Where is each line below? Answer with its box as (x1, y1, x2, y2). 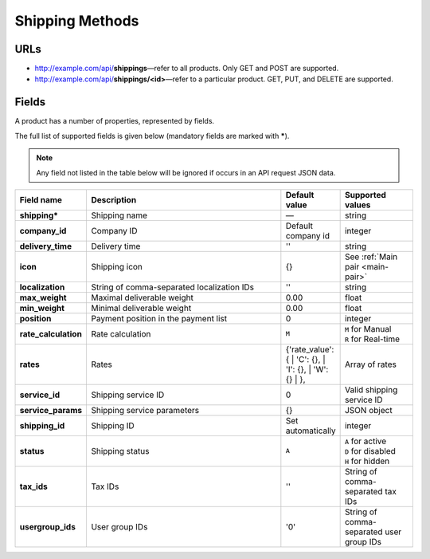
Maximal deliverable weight (91, 292, 194, 303)
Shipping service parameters (91, 404, 200, 415)
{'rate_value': (285, 344, 334, 355)
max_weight (19, 292, 67, 303)
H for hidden (344, 455, 390, 466)
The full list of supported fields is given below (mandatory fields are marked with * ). (14, 131, 290, 140)
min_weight (19, 302, 65, 313)
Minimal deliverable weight (91, 302, 192, 313)
